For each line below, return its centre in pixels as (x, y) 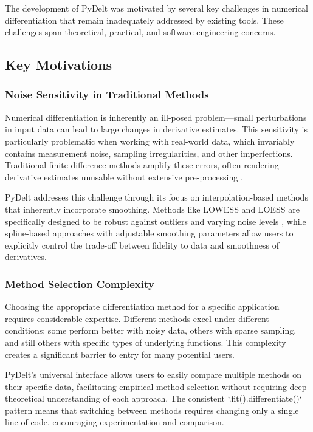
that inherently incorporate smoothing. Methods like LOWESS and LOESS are (152, 209)
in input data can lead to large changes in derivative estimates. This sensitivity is (156, 129)
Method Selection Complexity (80, 283)
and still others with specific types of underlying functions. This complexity (146, 342)
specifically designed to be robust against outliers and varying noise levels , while (156, 221)
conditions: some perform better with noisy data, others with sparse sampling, (151, 330)
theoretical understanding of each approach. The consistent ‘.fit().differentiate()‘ (153, 398)
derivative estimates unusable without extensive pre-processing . (124, 177)
